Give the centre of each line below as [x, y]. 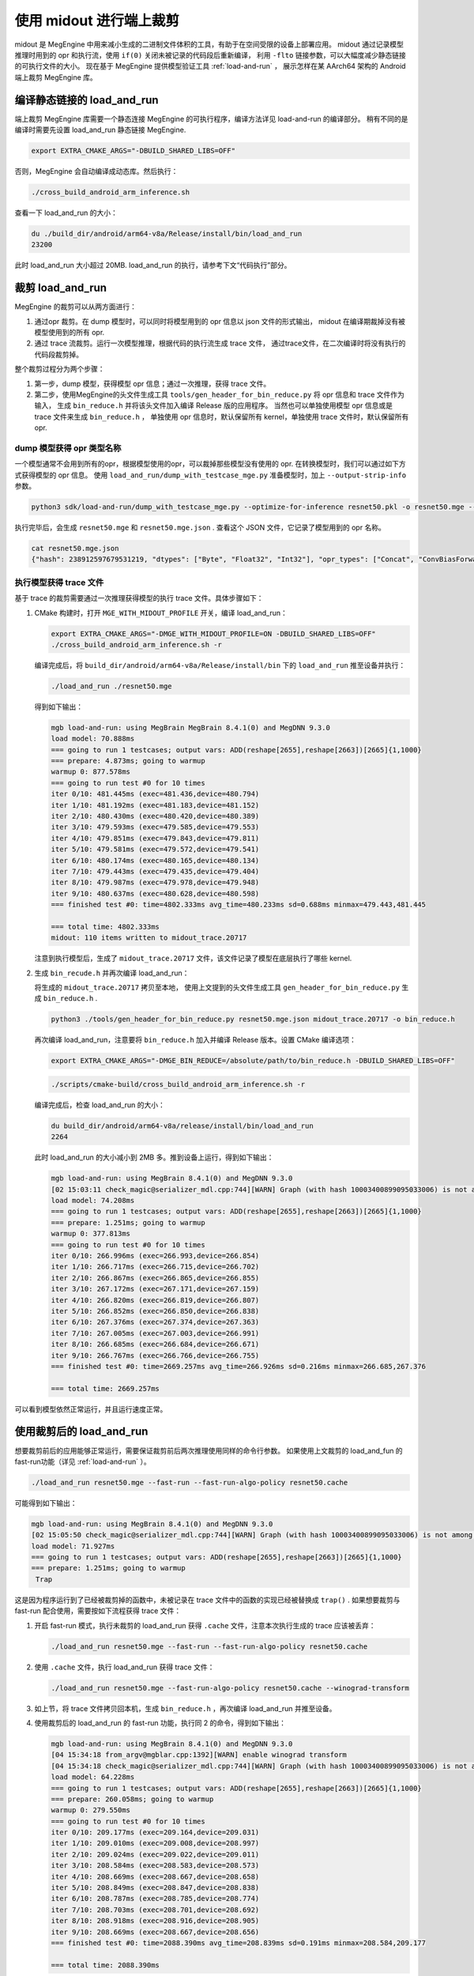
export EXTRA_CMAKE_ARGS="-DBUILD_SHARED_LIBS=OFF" [134, 151]
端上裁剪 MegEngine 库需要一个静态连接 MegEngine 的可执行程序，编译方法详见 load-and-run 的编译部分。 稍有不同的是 [211, 119]
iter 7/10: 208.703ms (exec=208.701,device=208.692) [155, 1910]
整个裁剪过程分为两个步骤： [60, 369]
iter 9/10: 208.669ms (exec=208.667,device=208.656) [155, 1932]
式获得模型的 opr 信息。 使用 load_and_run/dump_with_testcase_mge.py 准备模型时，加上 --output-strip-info [211, 475]
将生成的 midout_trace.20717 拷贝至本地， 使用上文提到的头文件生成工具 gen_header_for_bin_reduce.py [217, 987]
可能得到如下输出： [46, 1503]
